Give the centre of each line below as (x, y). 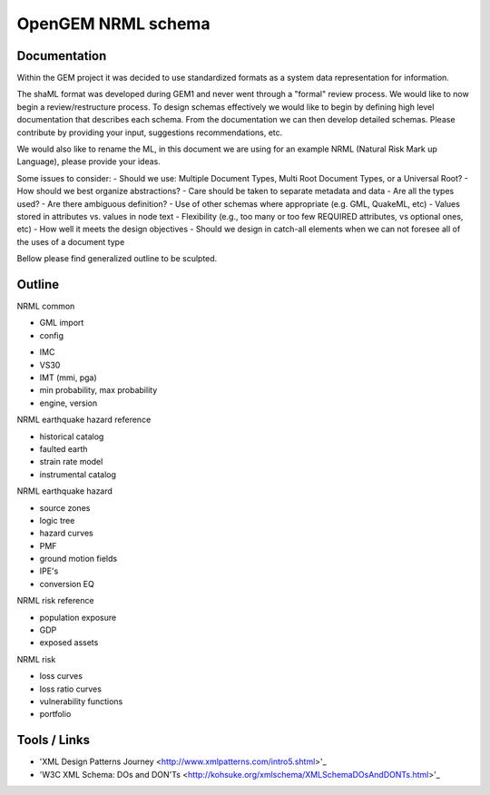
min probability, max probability (98, 390)
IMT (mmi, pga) (68, 378)
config (51, 335)
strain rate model (71, 462)
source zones (65, 507)
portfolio (55, 714)
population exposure (78, 617)
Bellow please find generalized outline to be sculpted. (117, 259)
